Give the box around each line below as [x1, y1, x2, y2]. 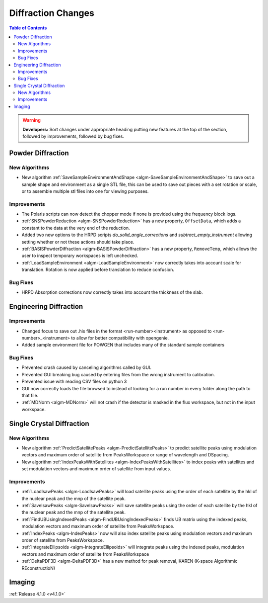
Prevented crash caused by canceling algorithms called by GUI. [21, 364, 151, 370]
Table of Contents [9, 25, 47, 31]
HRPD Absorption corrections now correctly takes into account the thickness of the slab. [21, 289, 203, 295]
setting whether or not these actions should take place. [21, 239, 134, 245]
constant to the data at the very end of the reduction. [21, 225, 130, 231]
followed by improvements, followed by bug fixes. [22, 133, 124, 139]
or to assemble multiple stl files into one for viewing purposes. [21, 188, 149, 194]
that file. [21, 393, 39, 398]
